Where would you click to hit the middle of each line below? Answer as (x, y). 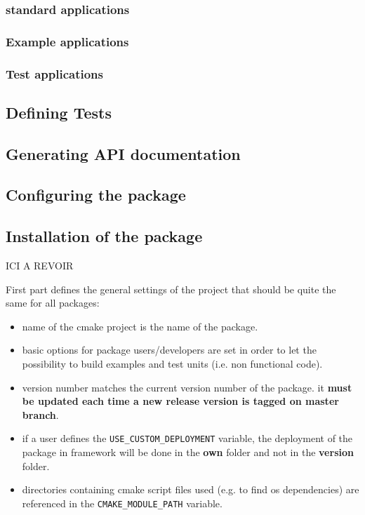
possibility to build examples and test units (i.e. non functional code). (172, 364)
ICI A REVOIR (40, 266)
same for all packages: (53, 303)
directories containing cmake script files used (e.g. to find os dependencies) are (191, 489)
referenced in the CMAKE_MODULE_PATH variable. (122, 503)
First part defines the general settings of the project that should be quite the (171, 289)
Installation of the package (104, 236)
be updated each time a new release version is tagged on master (180, 401)
